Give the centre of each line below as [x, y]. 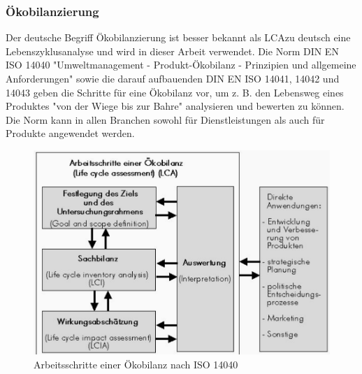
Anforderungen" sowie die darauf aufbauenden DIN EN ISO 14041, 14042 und [173, 78]
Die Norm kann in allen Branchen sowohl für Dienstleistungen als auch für [165, 119]
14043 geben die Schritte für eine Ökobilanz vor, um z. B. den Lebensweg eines [175, 92]
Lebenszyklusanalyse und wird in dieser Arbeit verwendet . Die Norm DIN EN [172, 51]
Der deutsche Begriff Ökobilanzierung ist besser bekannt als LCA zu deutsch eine [178, 37]
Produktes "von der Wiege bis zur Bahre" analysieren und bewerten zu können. [175, 106]
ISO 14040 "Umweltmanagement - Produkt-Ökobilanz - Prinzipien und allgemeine [181, 65]
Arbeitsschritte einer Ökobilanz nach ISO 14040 [136, 364]
